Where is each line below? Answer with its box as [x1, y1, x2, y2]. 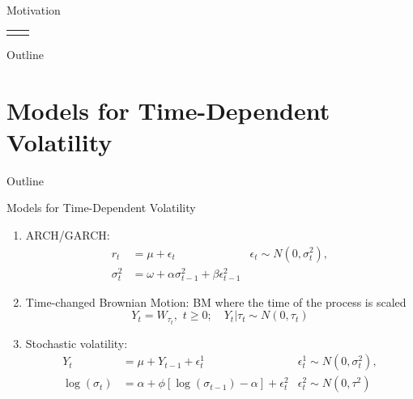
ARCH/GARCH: [25, 226, 110, 243]
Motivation [6, 2, 61, 18]
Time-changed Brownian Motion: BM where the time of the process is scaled [25, 293, 407, 310]
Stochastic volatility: [25, 334, 128, 351]
